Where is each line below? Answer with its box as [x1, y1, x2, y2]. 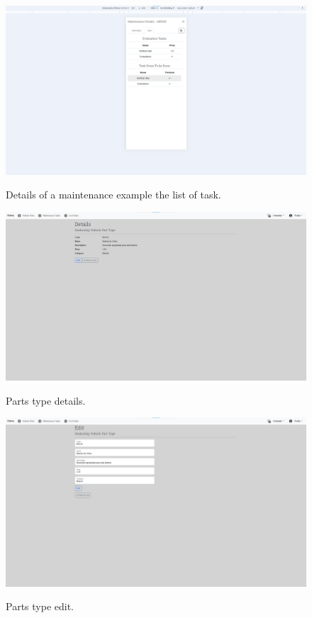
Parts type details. [6, 393, 86, 408]
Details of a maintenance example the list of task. [6, 187, 221, 202]
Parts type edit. [6, 599, 74, 614]
